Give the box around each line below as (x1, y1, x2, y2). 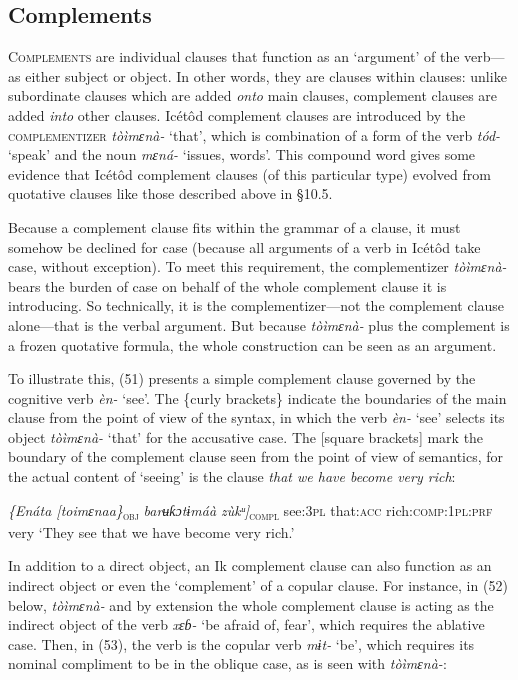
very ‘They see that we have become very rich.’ (8, 521, 295, 542)
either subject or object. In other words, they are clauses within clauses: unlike (25, 65, 507, 86)
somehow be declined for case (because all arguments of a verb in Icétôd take (8, 236, 481, 257)
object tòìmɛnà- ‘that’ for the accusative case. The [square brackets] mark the (8, 426, 484, 447)
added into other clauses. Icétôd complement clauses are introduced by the (8, 104, 466, 125)
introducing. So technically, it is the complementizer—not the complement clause (8, 295, 505, 316)
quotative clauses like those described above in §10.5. (8, 183, 333, 204)
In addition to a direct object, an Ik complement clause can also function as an (8, 555, 492, 576)
